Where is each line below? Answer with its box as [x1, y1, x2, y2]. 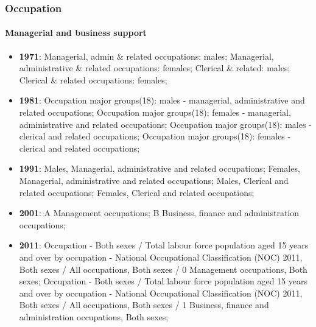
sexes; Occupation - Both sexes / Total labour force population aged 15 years [19, 275, 307, 287]
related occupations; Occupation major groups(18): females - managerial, [19, 106, 291, 119]
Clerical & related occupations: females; [19, 73, 167, 86]
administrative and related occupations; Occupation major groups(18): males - [19, 118, 312, 130]
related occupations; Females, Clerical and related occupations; [19, 186, 255, 199]
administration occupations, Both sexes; [19, 310, 169, 323]
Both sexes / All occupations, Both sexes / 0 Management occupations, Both [19, 262, 307, 275]
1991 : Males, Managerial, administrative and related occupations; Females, [19, 162, 300, 175]
